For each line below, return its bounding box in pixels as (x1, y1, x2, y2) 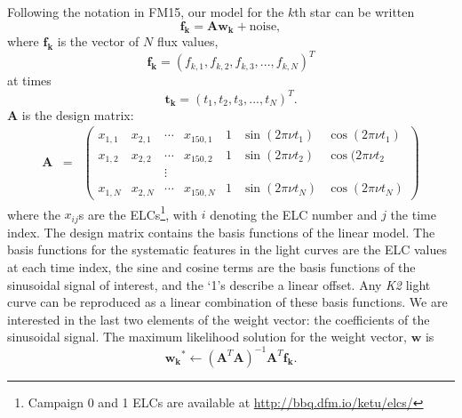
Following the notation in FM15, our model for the (7, 3, 284, 20)
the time (390, 205, 436, 223)
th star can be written (294, 3, 415, 20)
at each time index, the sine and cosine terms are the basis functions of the (7, 258, 416, 277)
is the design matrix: (21, 105, 134, 124)
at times (7, 71, 52, 90)
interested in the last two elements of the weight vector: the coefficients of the (7, 309, 430, 328)
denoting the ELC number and (210, 205, 378, 223)
